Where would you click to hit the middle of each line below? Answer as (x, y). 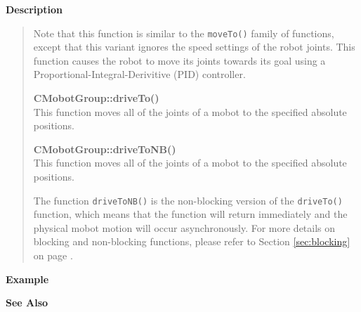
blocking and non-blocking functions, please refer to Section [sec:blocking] (192, 241)
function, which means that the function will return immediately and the (190, 214)
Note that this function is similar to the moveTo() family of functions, (184, 33)
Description (34, 9)
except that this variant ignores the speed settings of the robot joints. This (194, 47)
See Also (27, 303)
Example (27, 279)
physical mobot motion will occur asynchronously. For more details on (184, 227)
